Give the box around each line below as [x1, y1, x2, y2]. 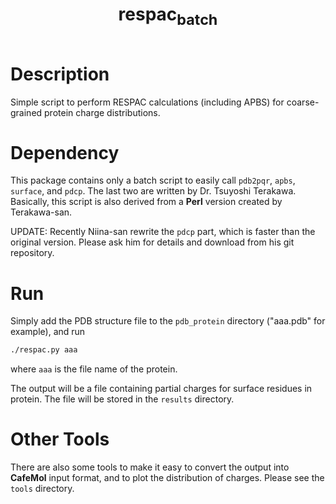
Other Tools [10, 428, 110, 451]
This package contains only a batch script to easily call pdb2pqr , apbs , [10, 174, 296, 187]
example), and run [10, 326, 86, 338]
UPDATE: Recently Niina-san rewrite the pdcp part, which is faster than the [10, 226, 316, 238]
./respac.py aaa [10, 345, 78, 355]
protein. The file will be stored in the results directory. [10, 393, 235, 405]
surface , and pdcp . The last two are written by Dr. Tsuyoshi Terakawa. [10, 185, 297, 197]
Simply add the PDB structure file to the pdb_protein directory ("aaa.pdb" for [10, 315, 326, 327]
